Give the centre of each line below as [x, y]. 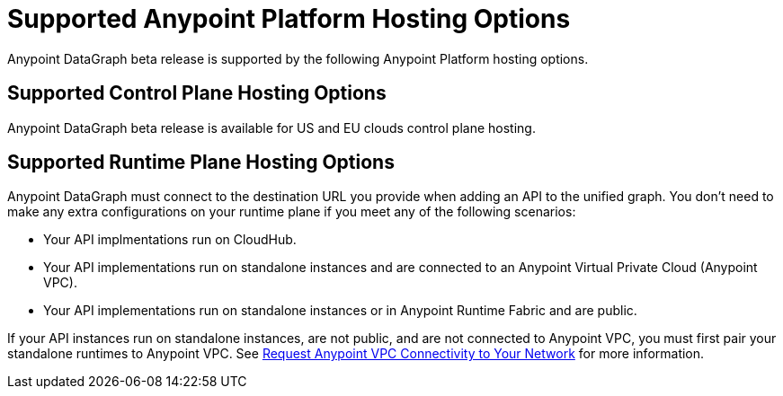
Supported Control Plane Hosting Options [197, 93]
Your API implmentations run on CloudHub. [170, 240]
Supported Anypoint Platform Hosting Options [289, 19]
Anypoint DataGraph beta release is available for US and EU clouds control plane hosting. [271, 128]
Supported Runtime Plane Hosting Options [201, 163]
